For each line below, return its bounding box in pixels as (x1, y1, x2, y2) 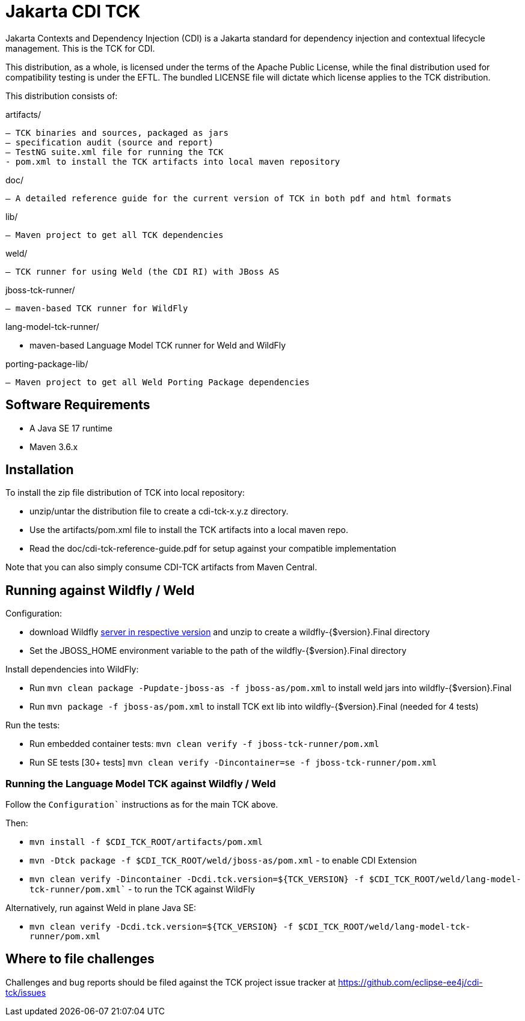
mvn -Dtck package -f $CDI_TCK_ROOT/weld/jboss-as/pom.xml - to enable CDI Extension (29, 855, 417, 866)
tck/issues (5, 987, 46, 998)
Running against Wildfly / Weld (5, 582, 195, 598)
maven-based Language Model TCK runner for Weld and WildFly (29, 340, 286, 350)
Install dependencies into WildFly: (5, 664, 139, 675)
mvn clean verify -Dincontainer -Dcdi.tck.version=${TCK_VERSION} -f (29, 874, 364, 885)
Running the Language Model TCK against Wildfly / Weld (5, 777, 276, 790)
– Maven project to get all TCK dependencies (5, 230, 224, 240)
